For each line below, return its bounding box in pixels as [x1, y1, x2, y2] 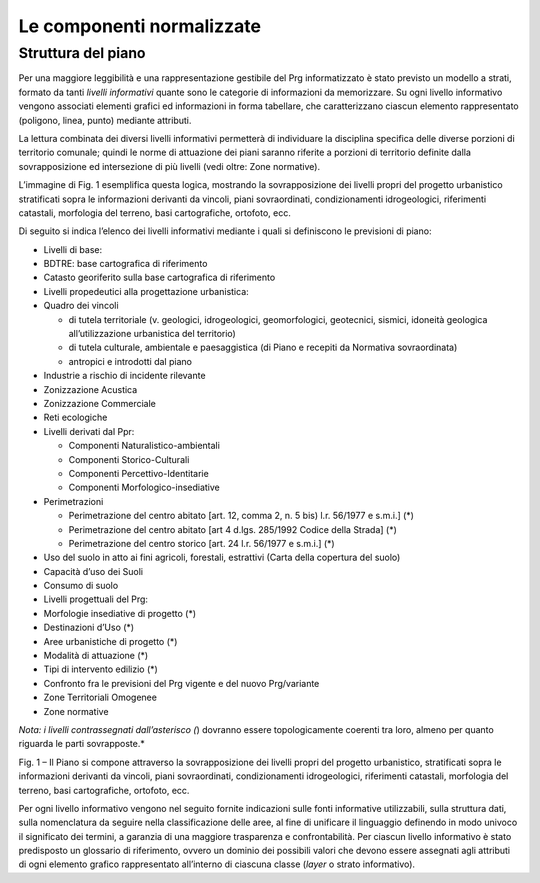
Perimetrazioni [43, 495, 104, 507]
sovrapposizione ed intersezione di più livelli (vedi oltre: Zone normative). [18, 160, 320, 172]
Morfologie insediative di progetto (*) [43, 607, 197, 619]
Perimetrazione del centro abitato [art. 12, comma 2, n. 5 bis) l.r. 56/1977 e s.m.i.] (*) [68, 510, 415, 522]
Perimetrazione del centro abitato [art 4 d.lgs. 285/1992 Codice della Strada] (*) [68, 523, 397, 535]
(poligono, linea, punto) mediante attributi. [18, 114, 192, 126]
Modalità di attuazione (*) [43, 650, 149, 662]
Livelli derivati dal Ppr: [43, 425, 135, 437]
